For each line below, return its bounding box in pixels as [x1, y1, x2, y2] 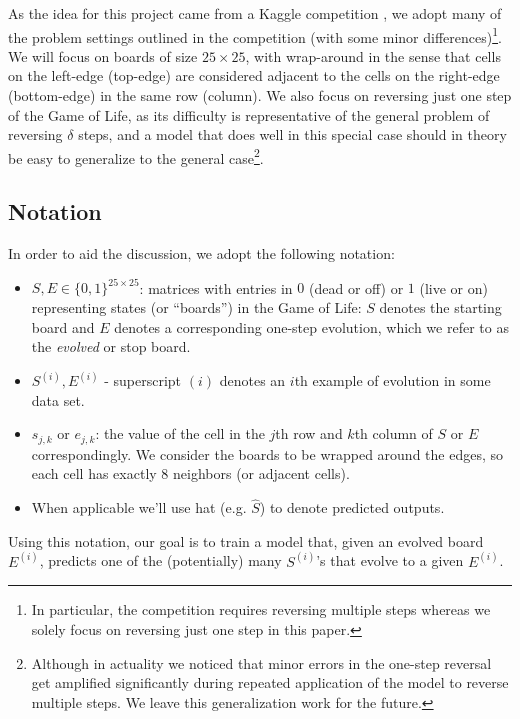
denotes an [219, 370, 286, 391]
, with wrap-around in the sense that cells [245, 45, 501, 66]
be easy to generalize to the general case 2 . [8, 144, 264, 168]
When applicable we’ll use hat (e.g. [31, 497, 247, 518]
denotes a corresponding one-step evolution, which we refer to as [114, 316, 509, 337]
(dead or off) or [308, 277, 404, 298]
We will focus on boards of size [8, 45, 198, 66]
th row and [275, 423, 343, 444]
